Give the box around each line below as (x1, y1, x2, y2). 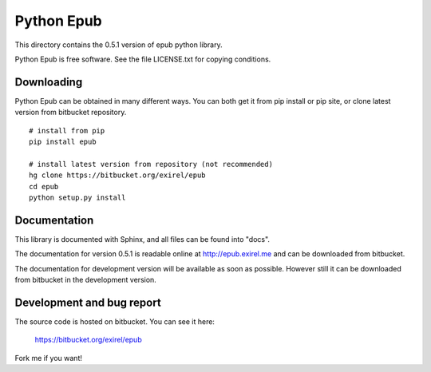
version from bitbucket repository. (14, 108, 127, 117)
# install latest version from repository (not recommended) (29, 160, 273, 168)
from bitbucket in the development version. (14, 275, 157, 285)
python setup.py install (29, 192, 126, 202)
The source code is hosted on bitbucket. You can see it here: (14, 316, 215, 326)
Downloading (14, 75, 83, 89)
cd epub (29, 182, 59, 191)
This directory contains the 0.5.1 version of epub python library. (14, 40, 223, 49)
